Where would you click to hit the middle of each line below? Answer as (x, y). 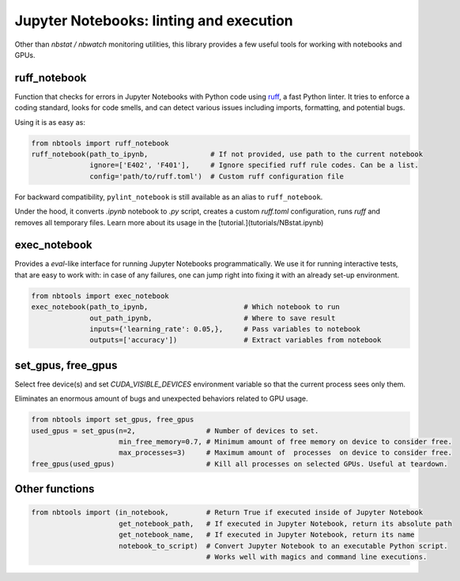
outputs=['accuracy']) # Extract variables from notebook (236, 340)
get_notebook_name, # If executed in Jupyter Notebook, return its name (267, 535)
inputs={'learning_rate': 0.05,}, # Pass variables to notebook (225, 329)
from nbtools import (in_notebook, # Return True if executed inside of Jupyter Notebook (227, 513)
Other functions (55, 489)
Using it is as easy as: (50, 122)
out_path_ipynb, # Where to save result (213, 318)
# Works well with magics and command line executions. (317, 556)
